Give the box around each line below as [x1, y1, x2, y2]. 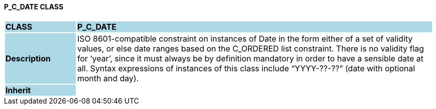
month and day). [77, 73, 139, 83]
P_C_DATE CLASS [4, 2, 63, 11]
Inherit [5, 85, 31, 95]
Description [5, 53, 51, 63]
